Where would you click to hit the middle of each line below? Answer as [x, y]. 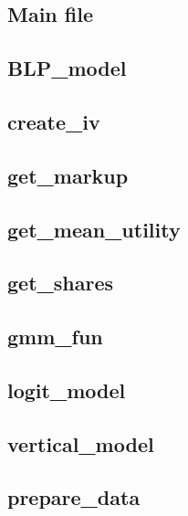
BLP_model [67, 68]
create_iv [54, 121]
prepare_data [74, 497]
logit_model [67, 390]
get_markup [68, 175]
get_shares [61, 283]
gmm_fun [55, 337]
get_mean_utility [94, 229]
